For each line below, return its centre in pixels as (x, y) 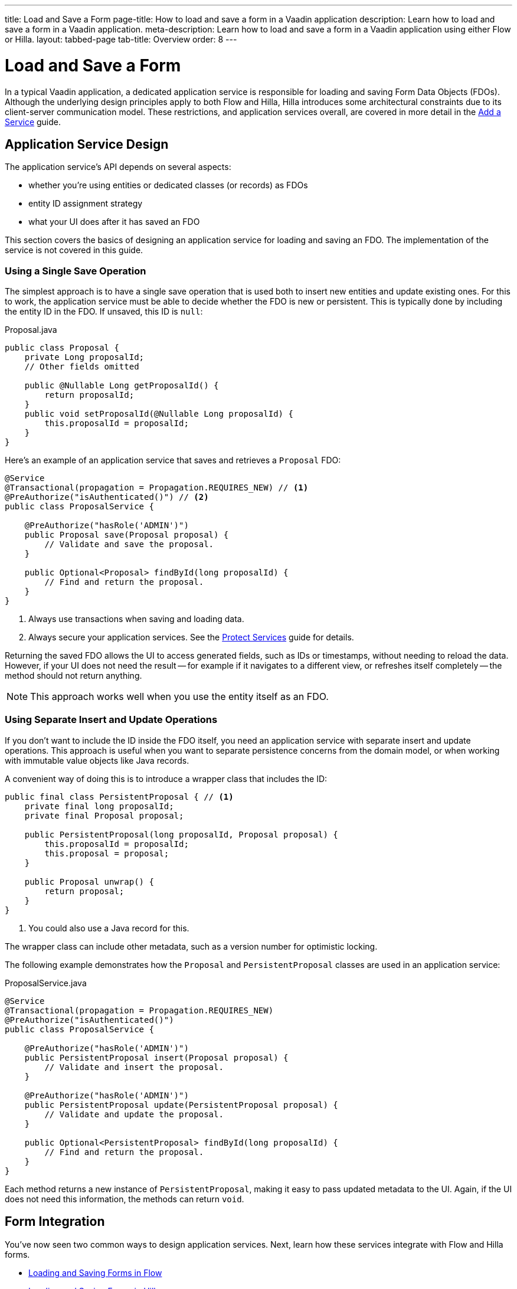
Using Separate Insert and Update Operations (111, 720)
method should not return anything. (73, 676)
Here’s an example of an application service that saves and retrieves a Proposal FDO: (173, 460)
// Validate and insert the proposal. (134, 1067)
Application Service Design (87, 144)
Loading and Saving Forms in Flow (95, 1272)
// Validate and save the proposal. (129, 544)
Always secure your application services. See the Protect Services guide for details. (191, 637)
